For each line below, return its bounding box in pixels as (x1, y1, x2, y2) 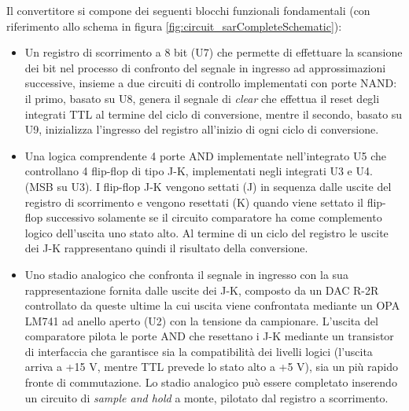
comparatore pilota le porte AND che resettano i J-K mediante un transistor (24, 328, 394, 344)
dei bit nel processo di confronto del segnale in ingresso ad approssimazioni (24, 59, 386, 75)
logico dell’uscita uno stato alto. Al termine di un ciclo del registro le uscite (24, 224, 389, 240)
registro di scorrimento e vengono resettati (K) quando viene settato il (24, 193, 364, 210)
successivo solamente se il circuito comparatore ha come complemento (46, 209, 382, 226)
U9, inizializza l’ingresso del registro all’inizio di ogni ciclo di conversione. (24, 121, 379, 138)
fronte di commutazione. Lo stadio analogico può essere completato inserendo (24, 374, 397, 391)
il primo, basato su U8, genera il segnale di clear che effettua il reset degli (24, 90, 380, 106)
